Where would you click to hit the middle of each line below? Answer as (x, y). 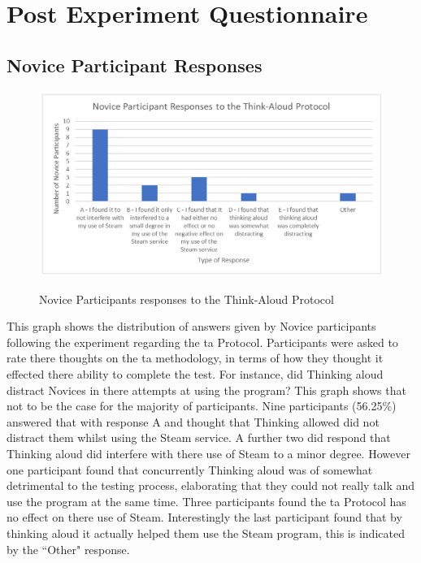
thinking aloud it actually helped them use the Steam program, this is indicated (206, 533)
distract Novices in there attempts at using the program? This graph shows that (206, 390)
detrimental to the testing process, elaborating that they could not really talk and (211, 485)
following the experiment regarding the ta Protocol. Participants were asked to (202, 342)
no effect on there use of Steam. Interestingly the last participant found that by (204, 517)
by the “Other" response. (68, 549)
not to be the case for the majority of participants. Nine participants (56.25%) (202, 406)
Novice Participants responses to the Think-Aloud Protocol (187, 299)
